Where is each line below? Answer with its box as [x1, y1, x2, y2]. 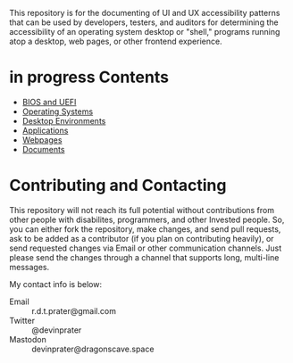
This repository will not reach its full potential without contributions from [9, 204, 275, 215]
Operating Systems [21, 106, 94, 117]
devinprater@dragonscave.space [31, 343, 155, 354]
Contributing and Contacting [9, 176, 227, 195]
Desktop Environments [21, 115, 106, 126]
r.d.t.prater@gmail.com [31, 305, 116, 316]
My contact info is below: [9, 278, 103, 289]
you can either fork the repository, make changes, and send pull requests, [9, 223, 281, 235]
